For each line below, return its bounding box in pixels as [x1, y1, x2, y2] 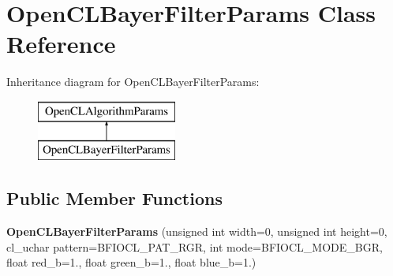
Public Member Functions [6, 186, 223, 211]
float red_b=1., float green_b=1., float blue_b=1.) [6, 254, 256, 270]
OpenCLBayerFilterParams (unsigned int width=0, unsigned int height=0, [6, 223, 387, 240]
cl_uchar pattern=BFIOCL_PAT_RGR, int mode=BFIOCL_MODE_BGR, [6, 238, 383, 255]
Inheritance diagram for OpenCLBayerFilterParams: [6, 73, 260, 90]
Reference [6, 28, 116, 60]
